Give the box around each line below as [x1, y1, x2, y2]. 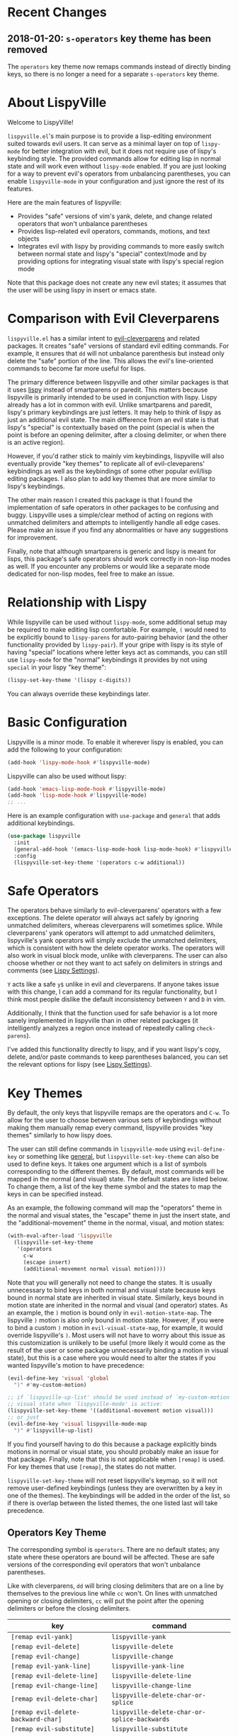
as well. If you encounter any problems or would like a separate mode [7, 562, 210, 570]
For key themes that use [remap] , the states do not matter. [7, 1462, 176, 1470]
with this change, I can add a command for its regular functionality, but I [7, 987, 217, 996]
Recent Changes [7, 4, 108, 21]
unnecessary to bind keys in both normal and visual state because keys [7, 1286, 216, 1294]
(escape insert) [23, 1259, 72, 1266]
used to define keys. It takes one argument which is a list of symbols [7, 1159, 208, 1169]
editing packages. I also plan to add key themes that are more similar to [7, 474, 216, 482]
